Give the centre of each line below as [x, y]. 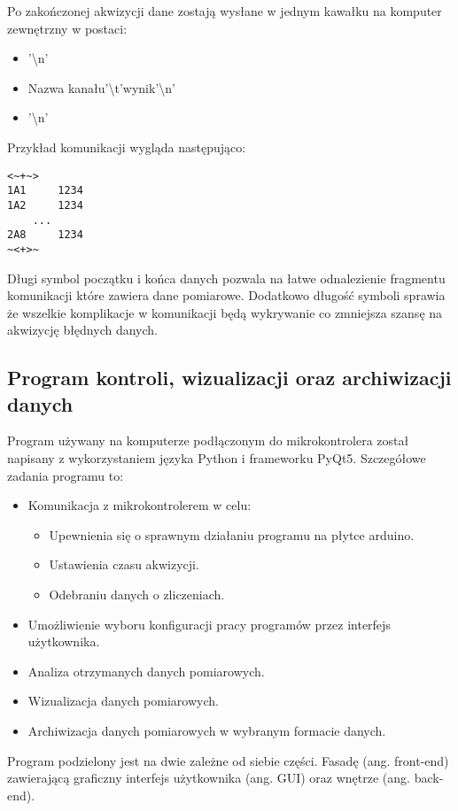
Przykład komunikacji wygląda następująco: [127, 147]
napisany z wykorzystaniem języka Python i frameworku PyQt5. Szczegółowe [217, 458]
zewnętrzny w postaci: [67, 28]
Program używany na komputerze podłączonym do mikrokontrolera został [208, 440]
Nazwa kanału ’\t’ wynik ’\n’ [101, 87]
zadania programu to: [66, 475]
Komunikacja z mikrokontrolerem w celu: [140, 505]
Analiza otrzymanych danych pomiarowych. [146, 671]
